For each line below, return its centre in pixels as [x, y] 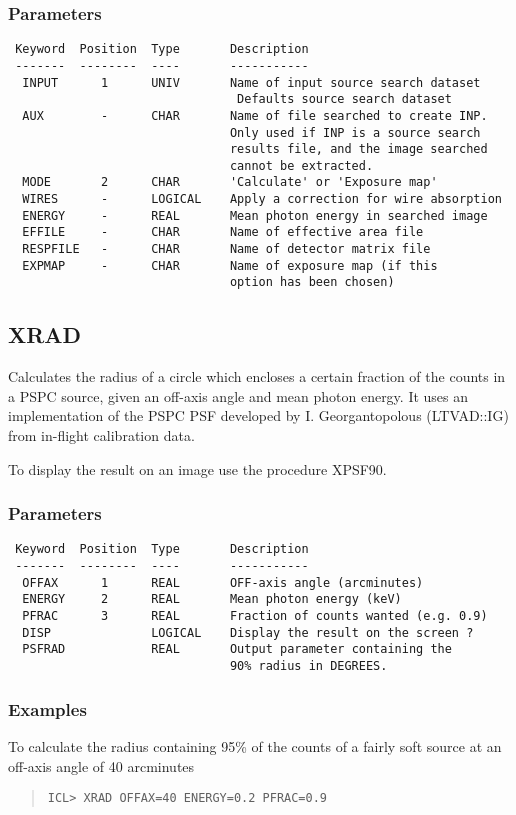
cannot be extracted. [301, 165]
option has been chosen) [312, 282]
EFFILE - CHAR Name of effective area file [223, 232]
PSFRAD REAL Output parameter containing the [237, 649]
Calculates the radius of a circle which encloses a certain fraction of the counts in [257, 376]
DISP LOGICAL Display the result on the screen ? [248, 632]
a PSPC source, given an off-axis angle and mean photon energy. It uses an [238, 395]
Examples [47, 708]
